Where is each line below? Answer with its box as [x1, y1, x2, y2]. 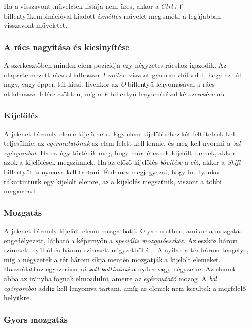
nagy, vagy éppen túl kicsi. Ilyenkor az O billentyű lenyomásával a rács [4, 79, 215, 89]
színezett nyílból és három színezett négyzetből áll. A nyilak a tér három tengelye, [4, 245, 249, 255]
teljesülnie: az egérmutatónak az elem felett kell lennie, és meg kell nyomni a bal [4, 138, 241, 148]
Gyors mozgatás [4, 313, 68, 325]
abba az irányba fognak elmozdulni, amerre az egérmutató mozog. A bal [4, 273, 217, 283]
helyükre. [4, 292, 32, 303]
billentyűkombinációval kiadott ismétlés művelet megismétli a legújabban [4, 10, 221, 20]
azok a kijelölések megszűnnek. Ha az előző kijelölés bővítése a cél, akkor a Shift [4, 157, 241, 167]
